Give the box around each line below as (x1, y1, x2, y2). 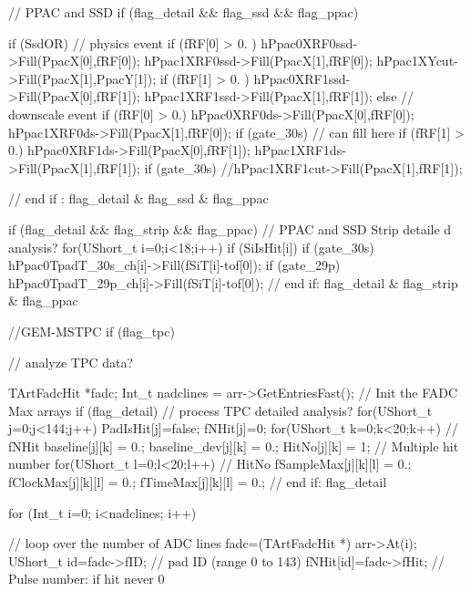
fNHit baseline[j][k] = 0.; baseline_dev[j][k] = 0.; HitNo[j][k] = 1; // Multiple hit (8, 436, 459, 455)
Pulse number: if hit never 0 (8, 569, 165, 588)
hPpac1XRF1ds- (254, 140, 346, 160)
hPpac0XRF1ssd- (253, 68, 351, 88)
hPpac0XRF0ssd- (261, 33, 358, 52)
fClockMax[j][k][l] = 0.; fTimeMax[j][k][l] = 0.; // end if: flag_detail (8, 472, 387, 492)
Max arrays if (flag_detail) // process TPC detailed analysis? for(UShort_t (8, 400, 433, 420)
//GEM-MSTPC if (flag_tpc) (8, 321, 175, 340)
